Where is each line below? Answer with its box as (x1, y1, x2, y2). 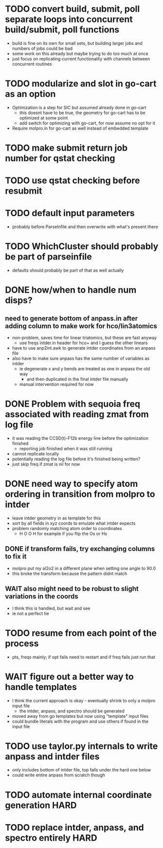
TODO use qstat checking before (5, 175, 140, 186)
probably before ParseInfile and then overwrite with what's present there (12, 224, 158, 230)
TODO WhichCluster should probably (5, 241, 159, 252)
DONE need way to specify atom (5, 478, 138, 490)
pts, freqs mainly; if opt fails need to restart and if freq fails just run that (12, 654, 156, 660)
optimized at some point (19, 115, 68, 120)
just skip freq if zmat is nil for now (12, 461, 80, 467)
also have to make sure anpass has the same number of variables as (12, 355, 150, 361)
